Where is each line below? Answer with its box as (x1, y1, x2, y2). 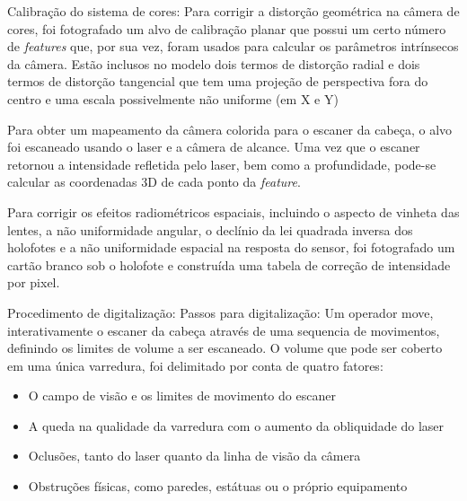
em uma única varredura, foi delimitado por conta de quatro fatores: (7, 356, 383, 374)
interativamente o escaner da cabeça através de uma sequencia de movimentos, (7, 321, 440, 339)
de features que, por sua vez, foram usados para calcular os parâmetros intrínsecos (7, 37, 459, 56)
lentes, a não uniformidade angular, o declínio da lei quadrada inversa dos (7, 220, 413, 239)
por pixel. (7, 273, 60, 292)
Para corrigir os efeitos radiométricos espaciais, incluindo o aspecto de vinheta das (7, 202, 460, 221)
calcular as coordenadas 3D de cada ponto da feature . (7, 172, 301, 191)
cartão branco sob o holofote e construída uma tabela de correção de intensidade (7, 255, 451, 274)
